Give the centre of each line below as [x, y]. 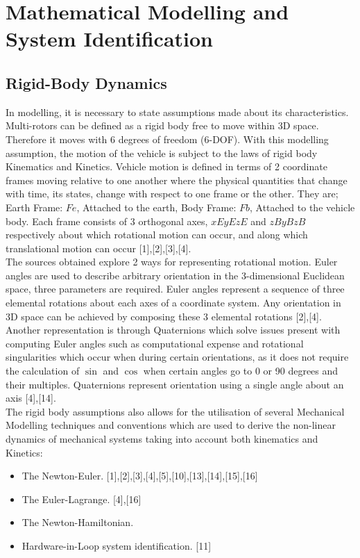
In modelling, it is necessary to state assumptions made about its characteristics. [177, 112]
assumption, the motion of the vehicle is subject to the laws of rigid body [162, 153]
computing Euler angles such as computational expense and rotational [155, 343]
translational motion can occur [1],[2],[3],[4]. [98, 248]
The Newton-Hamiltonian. [78, 522]
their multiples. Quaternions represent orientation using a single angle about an [175, 384]
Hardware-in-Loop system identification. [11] [117, 545]
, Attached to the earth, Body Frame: [156, 207]
